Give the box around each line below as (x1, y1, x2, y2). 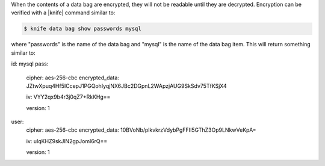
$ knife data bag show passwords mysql (23, 25, 141, 32)
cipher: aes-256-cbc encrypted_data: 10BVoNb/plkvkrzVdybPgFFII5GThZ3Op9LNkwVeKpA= (26, 126, 256, 134)
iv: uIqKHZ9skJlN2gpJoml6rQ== (26, 137, 108, 144)
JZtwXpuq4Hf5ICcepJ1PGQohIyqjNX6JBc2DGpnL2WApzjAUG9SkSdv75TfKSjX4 (26, 82, 227, 90)
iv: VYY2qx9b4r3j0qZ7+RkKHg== (26, 93, 111, 100)
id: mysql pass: (11, 60, 49, 67)
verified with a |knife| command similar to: (11, 9, 116, 16)
